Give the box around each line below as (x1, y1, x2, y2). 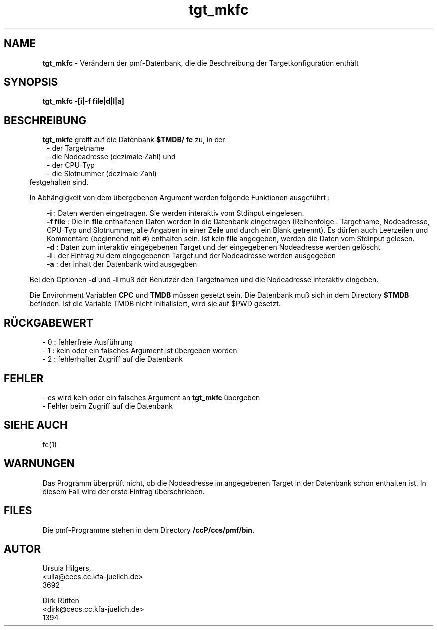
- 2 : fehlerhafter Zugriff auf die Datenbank (42, 355, 183, 364)
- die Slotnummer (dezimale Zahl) (47, 169, 157, 178)
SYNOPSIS (4, 76, 58, 89)
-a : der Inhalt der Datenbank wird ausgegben (47, 260, 197, 269)
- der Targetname (47, 144, 105, 153)
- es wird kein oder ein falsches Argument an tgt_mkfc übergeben (42, 393, 260, 402)
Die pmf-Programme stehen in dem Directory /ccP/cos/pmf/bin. (42, 525, 255, 534)
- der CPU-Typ (47, 161, 95, 170)
